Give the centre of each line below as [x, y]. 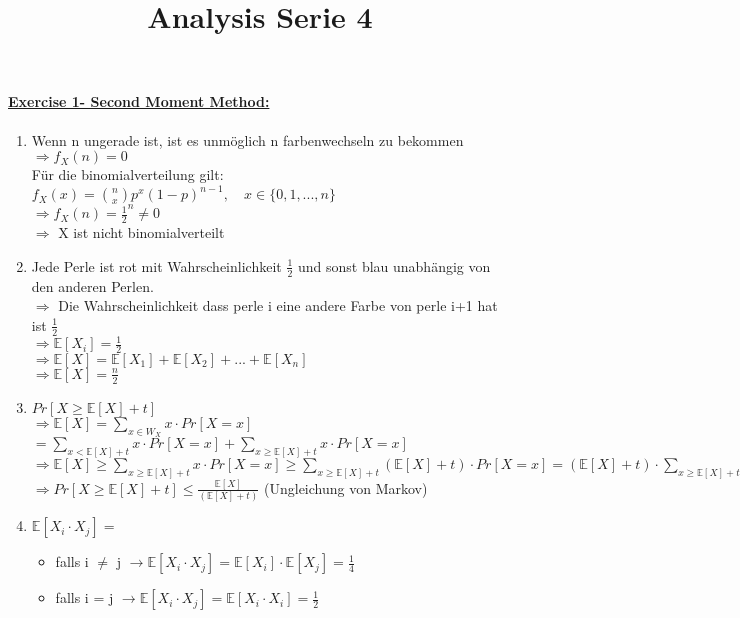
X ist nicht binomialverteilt [141, 232]
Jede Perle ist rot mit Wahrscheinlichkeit [156, 265]
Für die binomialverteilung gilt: [127, 174]
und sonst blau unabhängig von [394, 265]
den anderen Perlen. [92, 285]
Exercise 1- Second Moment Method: [139, 101]
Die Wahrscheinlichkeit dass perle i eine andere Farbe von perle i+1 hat [278, 305]
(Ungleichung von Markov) [346, 487]
